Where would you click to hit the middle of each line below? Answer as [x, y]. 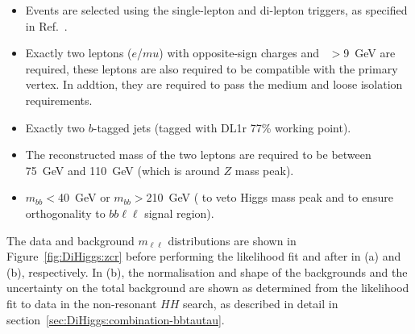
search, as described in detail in [261, 303]
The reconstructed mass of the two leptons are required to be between [198, 154]
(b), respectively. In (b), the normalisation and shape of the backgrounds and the [207, 271]
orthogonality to [65, 213]
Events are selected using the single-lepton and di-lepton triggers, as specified [216, 10]
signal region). [179, 213]
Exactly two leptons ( [79, 53]
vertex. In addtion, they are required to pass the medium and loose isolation [214, 84]
